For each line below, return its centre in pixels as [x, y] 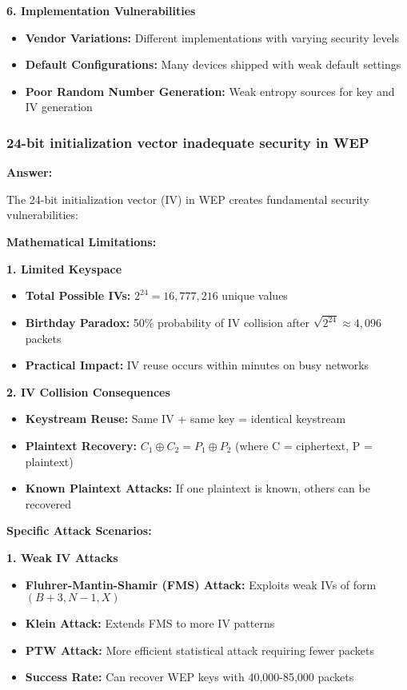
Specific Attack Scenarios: [79, 530]
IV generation [59, 107]
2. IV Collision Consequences [88, 391]
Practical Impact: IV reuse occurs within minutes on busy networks [197, 365]
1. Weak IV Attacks [62, 557]
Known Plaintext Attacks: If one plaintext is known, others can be [198, 488]
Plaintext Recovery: [81, 445]
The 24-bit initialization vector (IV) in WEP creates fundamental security [188, 199]
